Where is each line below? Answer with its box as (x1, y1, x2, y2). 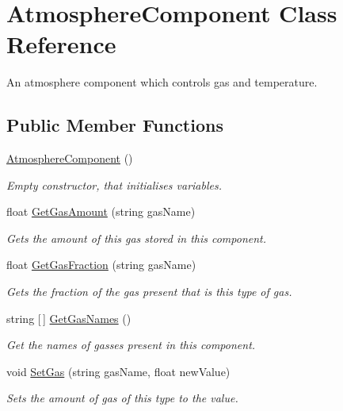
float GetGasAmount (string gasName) (6, 203, 196, 220)
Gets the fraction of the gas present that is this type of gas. (6, 283, 292, 300)
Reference (6, 28, 116, 60)
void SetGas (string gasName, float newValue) (6, 363, 231, 379)
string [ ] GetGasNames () (6, 309, 131, 326)
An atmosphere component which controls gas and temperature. (6, 74, 318, 90)
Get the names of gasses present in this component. (6, 336, 256, 353)
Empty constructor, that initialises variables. (6, 176, 222, 193)
